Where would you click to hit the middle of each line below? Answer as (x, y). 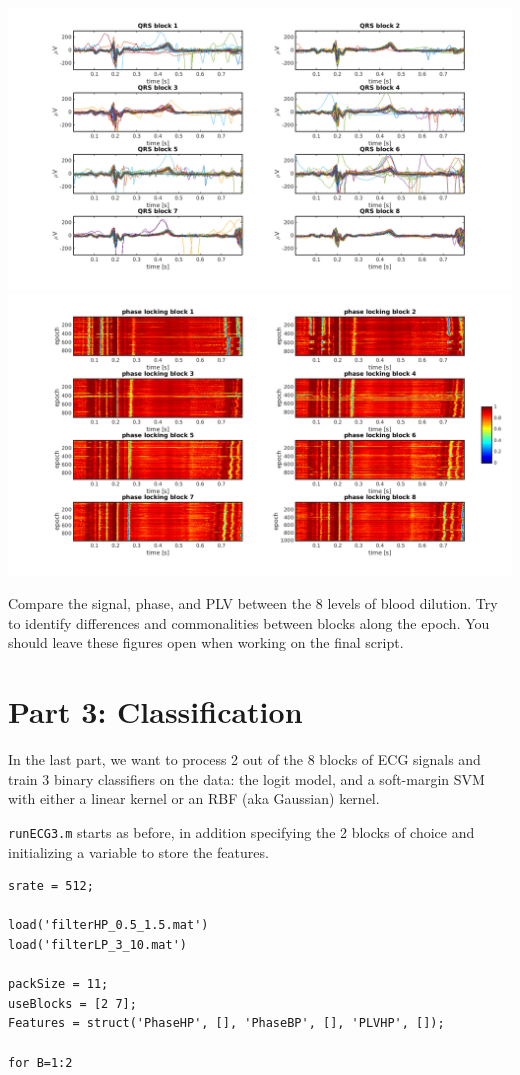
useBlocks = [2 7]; (72, 1003)
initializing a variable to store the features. (138, 851)
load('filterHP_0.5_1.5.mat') (108, 925)
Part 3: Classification (155, 711)
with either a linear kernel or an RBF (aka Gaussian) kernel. (194, 798)
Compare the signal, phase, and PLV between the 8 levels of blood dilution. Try (253, 603)
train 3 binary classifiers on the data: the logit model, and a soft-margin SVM (246, 778)
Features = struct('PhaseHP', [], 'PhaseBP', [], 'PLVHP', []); (226, 1023)
